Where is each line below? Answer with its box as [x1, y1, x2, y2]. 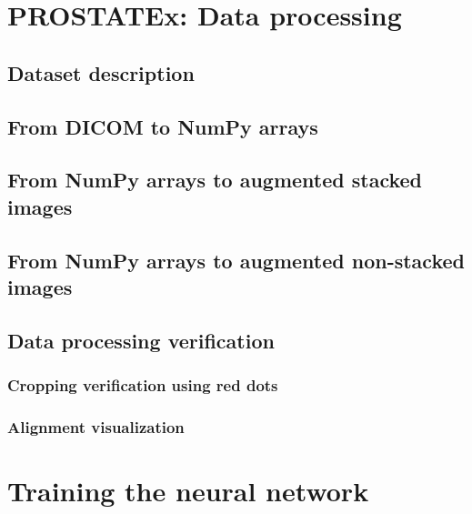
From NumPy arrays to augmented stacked [7, 166, 423, 194]
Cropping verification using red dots [7, 373, 278, 396]
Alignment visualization [7, 415, 185, 438]
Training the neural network [7, 471, 369, 509]
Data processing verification [7, 326, 275, 354]
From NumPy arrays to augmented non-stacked [7, 246, 465, 274]
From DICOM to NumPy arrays [7, 112, 318, 140]
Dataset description [7, 58, 195, 86]
